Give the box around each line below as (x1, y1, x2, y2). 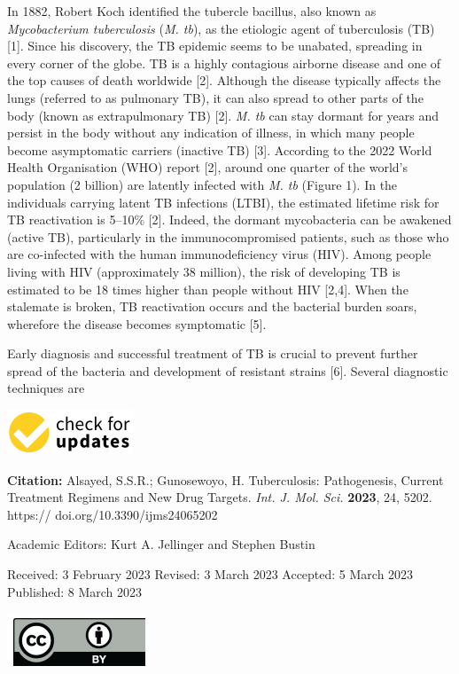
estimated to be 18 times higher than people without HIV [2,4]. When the (7, 279, 408, 298)
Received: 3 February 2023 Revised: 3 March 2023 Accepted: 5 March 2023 (7, 565, 414, 584)
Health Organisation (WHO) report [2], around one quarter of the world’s (7, 158, 408, 176)
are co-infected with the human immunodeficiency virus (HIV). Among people (7, 245, 432, 263)
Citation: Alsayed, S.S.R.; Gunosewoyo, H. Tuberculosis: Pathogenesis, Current (7, 470, 444, 489)
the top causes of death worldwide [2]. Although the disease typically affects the (7, 71, 441, 90)
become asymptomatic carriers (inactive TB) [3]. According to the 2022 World (7, 140, 432, 159)
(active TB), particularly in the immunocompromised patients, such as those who (7, 227, 449, 246)
